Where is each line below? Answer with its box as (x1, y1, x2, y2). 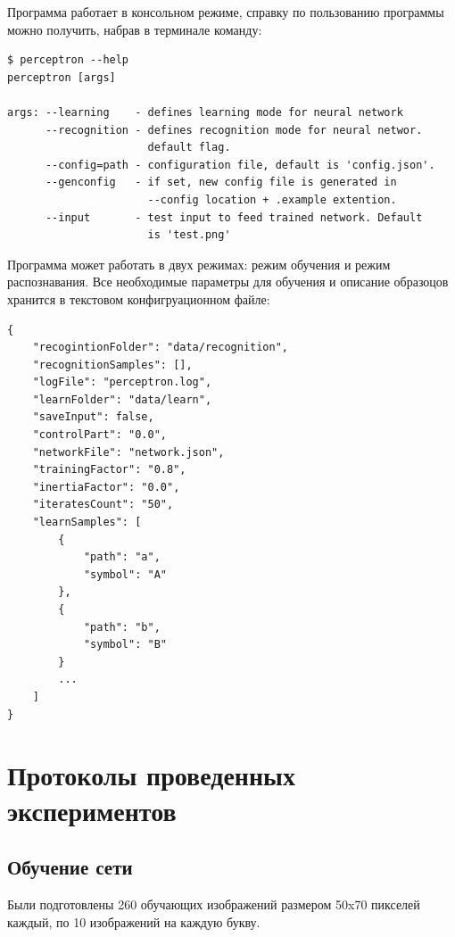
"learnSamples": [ (32, 516, 142, 529)
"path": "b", (83, 620, 161, 634)
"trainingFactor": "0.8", (32, 463, 186, 477)
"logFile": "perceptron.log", (32, 376, 212, 389)
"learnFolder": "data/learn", (32, 393, 212, 406)
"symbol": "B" (83, 638, 167, 651)
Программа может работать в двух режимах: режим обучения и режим (7, 254, 391, 273)
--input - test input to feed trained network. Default (45, 211, 423, 224)
